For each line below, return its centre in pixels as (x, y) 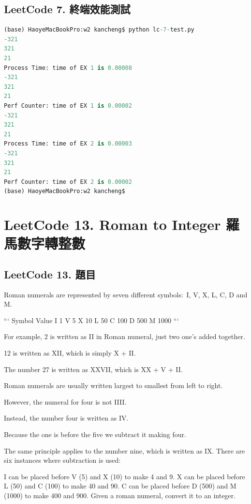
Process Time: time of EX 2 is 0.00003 (68, 144)
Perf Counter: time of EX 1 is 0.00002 (68, 106)
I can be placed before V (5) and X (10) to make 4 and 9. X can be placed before (125, 476)
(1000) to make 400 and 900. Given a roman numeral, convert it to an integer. (120, 495)
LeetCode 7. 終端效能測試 (67, 9)
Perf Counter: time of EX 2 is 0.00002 (68, 182)
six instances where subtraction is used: (62, 460)
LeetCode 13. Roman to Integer (112, 224)
